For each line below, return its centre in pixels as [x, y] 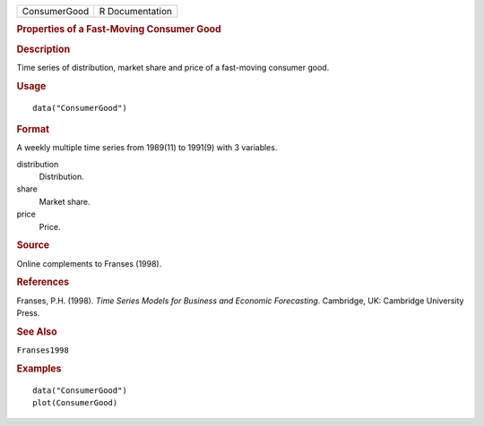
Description [43, 49]
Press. [28, 313]
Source [33, 245]
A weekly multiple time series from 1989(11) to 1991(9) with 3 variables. [147, 148]
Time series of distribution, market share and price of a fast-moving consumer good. [173, 67]
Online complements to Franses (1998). [89, 263]
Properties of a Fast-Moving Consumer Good [119, 30]
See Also [37, 331]
